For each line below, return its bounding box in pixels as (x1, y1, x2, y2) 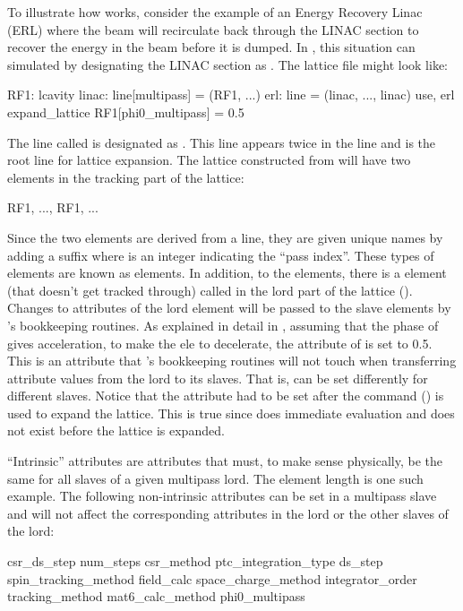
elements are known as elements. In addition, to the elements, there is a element (7, 263, 447, 282)
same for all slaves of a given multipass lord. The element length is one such (7, 469, 424, 487)
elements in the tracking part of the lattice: (7, 168, 244, 186)
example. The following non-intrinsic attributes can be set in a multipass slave (7, 486, 437, 505)
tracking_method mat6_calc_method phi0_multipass (7, 587, 305, 606)
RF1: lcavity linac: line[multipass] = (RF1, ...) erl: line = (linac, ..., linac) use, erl (7, 85, 455, 104)
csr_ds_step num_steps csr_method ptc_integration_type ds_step (7, 552, 383, 571)
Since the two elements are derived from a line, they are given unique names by (7, 228, 443, 246)
